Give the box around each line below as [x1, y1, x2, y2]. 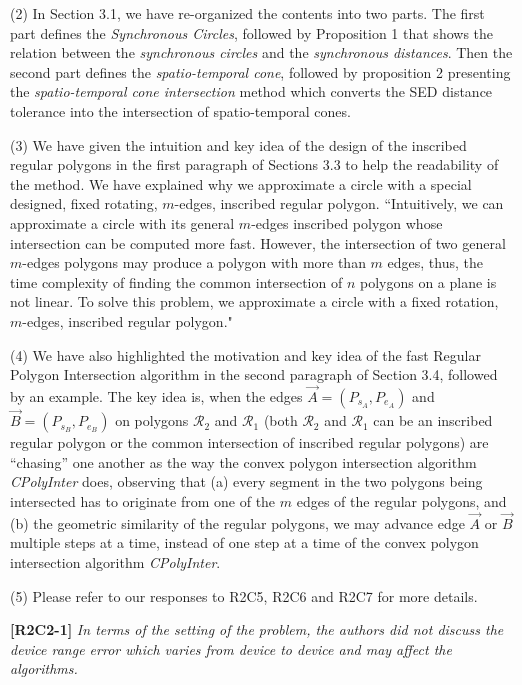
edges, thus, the [387, 252, 483, 273]
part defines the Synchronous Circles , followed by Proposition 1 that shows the [10, 22, 494, 43]
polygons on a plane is [359, 271, 497, 292]
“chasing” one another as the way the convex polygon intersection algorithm [10, 451, 477, 472]
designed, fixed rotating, [10, 193, 158, 214]
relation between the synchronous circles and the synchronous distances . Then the [10, 42, 513, 63]
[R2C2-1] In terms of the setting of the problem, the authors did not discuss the [10, 619, 504, 640]
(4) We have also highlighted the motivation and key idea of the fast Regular [10, 344, 481, 365]
